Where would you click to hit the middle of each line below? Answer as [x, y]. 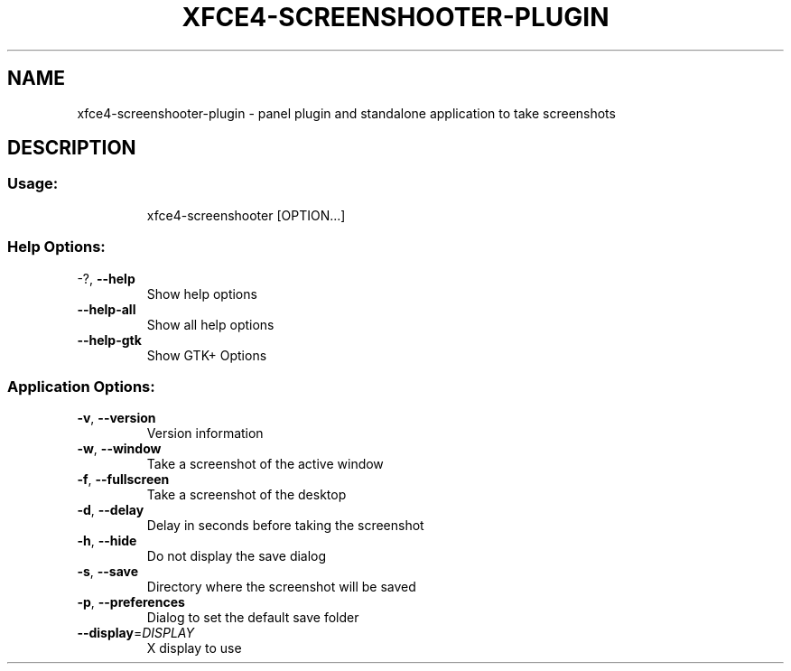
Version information [205, 433]
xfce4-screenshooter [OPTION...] [246, 215]
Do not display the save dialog [237, 556]
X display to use [194, 648]
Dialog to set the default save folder [253, 618]
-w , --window [119, 449]
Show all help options [210, 324]
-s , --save [108, 572]
